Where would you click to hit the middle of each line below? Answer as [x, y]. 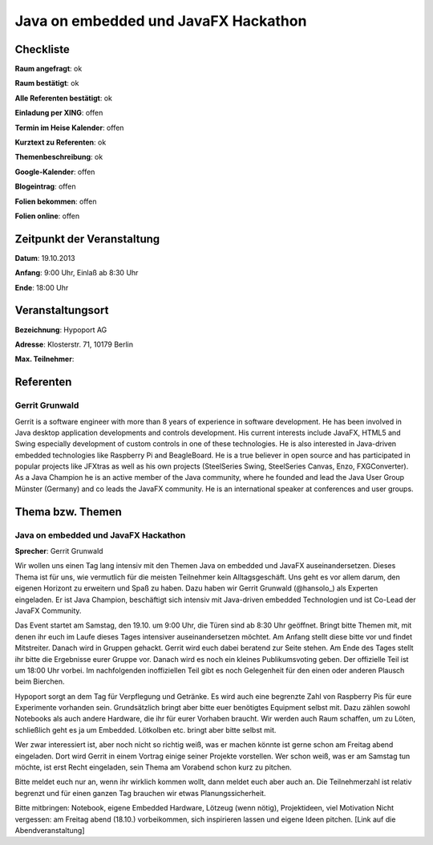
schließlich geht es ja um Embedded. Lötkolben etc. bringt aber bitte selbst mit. [146, 729]
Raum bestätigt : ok [47, 83]
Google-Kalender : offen [55, 172]
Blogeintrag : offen [45, 187]
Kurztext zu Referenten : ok [61, 142]
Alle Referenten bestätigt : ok [63, 98]
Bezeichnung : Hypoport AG [61, 330]
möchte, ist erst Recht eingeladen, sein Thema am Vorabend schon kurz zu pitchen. [153, 767]
